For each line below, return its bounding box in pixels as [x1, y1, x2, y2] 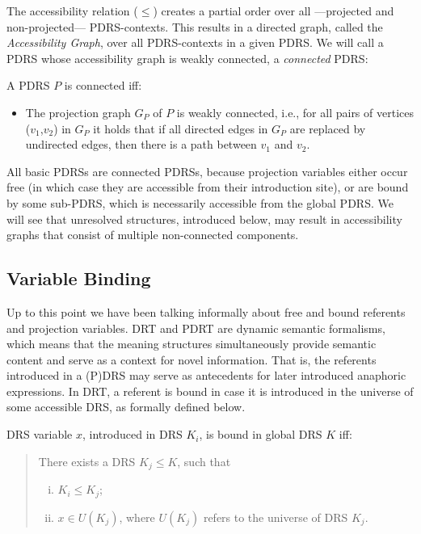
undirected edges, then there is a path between [25, 136, 257, 153]
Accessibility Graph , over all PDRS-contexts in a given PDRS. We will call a [6, 34, 384, 51]
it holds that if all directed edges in [93, 120, 268, 137]
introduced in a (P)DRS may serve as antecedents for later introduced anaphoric [6, 367, 406, 384]
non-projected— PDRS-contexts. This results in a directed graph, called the [6, 18, 383, 35]
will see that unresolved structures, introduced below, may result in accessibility [6, 210, 402, 227]
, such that [177, 452, 231, 469]
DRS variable [6, 426, 73, 443]
